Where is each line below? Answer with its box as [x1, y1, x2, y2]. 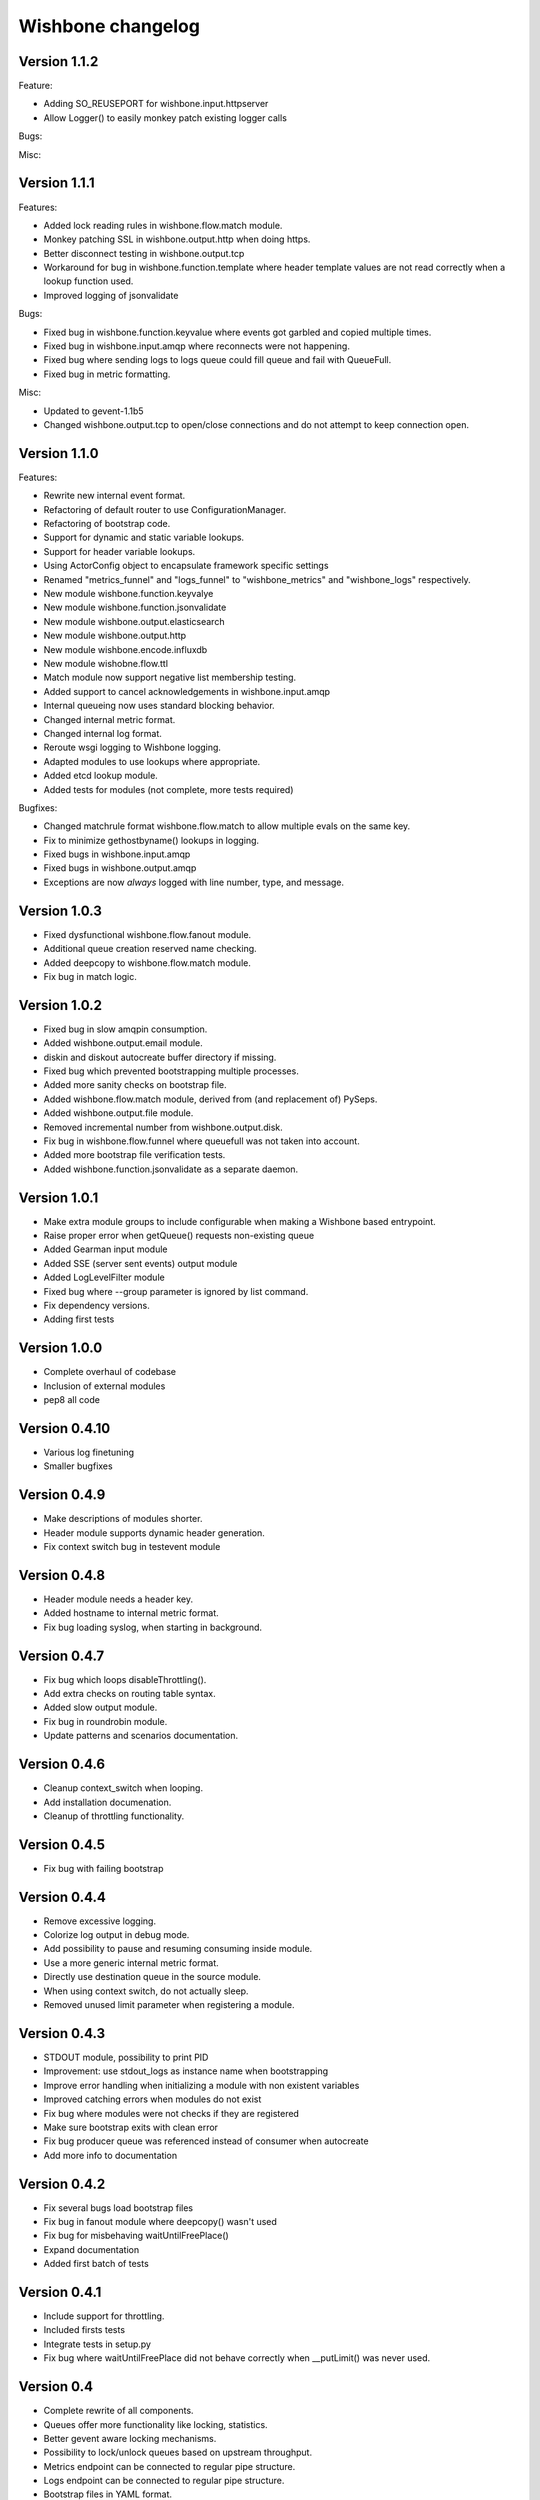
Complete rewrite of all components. [43, 2405, 194, 2417]
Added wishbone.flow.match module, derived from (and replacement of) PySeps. [43, 1093, 378, 1105]
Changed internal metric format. [43, 713, 176, 725]
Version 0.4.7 [18, 1647, 105, 1664]
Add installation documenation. [43, 1796, 172, 1808]
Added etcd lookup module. [43, 770, 159, 782]
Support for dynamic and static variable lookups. [43, 531, 245, 544]
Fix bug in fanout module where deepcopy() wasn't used [43, 2215, 277, 2227]
